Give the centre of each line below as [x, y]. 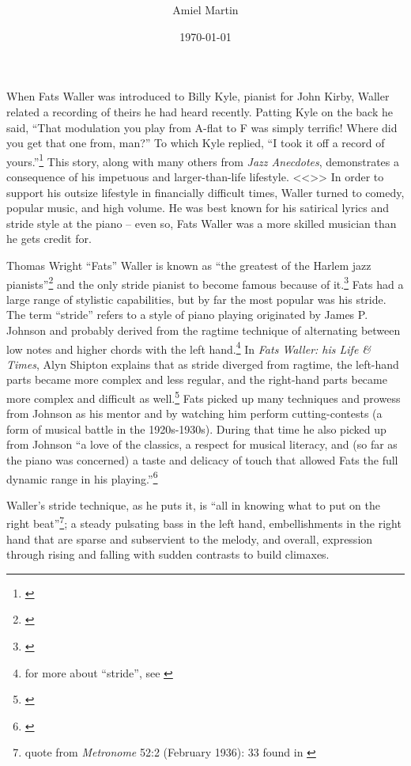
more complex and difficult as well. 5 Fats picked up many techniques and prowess [204, 396]
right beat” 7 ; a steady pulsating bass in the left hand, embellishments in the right [204, 522]
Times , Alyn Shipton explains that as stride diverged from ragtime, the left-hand [203, 364]
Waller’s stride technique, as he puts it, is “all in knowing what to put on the [193, 504]
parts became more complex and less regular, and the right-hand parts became [197, 379]
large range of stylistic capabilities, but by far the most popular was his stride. [196, 299]
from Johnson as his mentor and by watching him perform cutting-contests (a [194, 413]
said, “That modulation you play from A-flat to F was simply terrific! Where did [202, 127]
